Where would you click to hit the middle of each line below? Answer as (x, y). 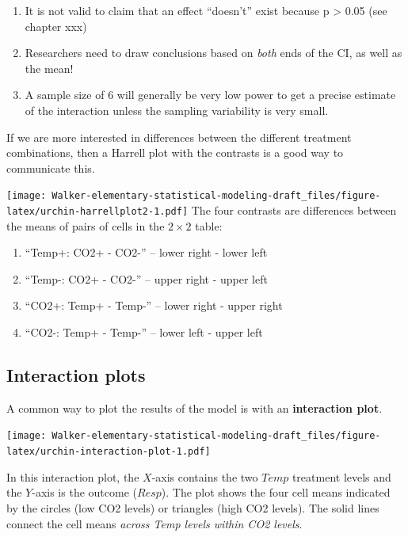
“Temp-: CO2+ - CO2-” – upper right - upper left (146, 278)
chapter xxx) (56, 26)
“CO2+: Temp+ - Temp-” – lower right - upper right (154, 305)
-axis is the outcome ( (84, 492)
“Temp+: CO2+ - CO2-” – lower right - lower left (146, 252)
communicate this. (51, 168)
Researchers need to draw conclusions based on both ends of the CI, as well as (214, 53)
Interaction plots (76, 375)
